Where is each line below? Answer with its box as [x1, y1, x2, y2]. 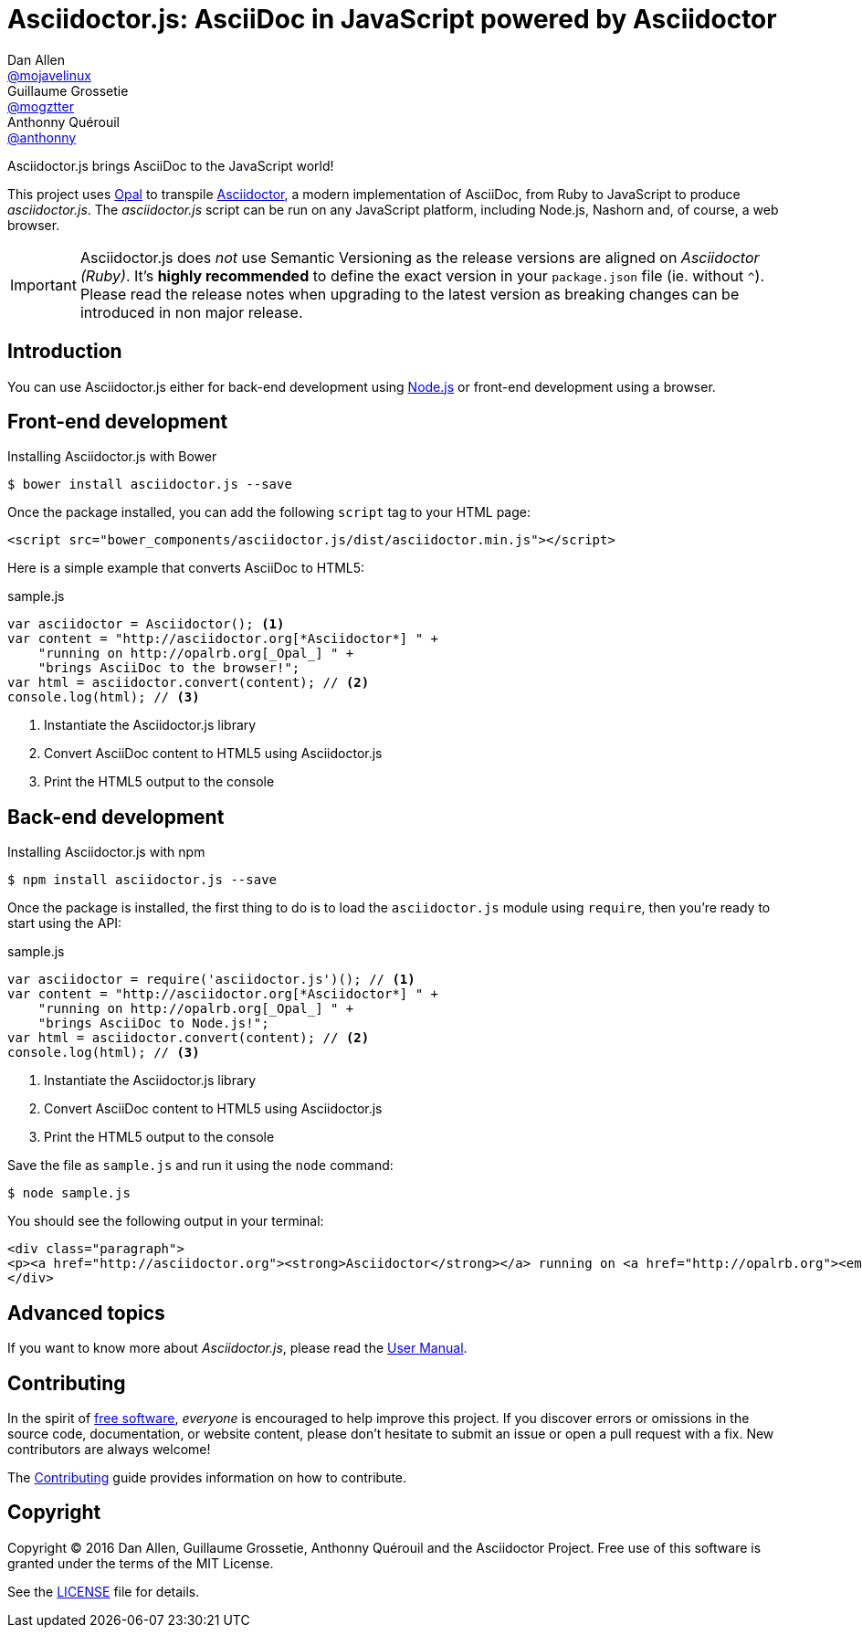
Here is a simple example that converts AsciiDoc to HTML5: [7, 560, 365, 576]
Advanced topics [7, 1301, 165, 1324]
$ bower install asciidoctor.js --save [7, 477, 292, 492]
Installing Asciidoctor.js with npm [7, 844, 205, 860]
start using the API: [7, 915, 122, 932]
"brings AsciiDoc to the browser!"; [37, 660, 300, 676]
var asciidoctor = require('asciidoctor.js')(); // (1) [7, 972, 415, 987]
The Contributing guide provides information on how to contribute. [7, 1469, 407, 1485]
